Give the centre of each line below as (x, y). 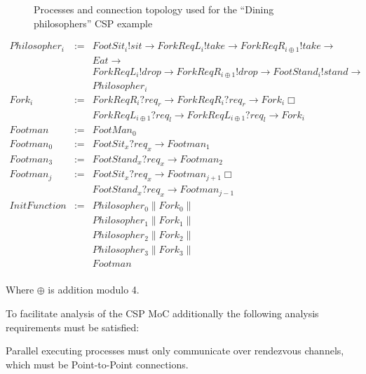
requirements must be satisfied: (73, 327)
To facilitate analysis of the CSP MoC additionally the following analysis (162, 313)
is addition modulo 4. (94, 290)
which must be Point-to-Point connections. (97, 364)
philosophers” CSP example (93, 23)
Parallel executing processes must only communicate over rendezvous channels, (175, 351)
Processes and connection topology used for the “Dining (154, 9)
